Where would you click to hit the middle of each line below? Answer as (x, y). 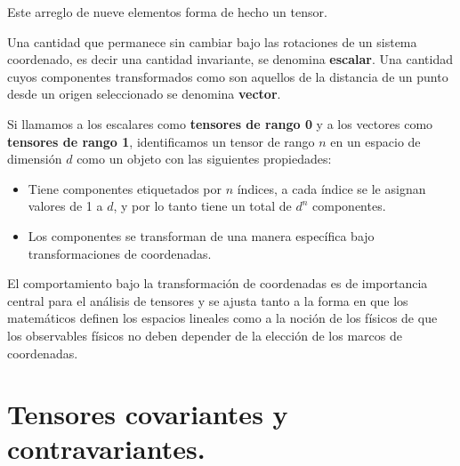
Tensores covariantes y (148, 414)
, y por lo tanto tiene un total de (202, 206)
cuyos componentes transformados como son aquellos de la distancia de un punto (228, 76)
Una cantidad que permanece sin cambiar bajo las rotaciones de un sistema (212, 41)
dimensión (35, 159)
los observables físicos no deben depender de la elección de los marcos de (205, 335)
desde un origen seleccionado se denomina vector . (144, 94)
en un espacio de (375, 141)
